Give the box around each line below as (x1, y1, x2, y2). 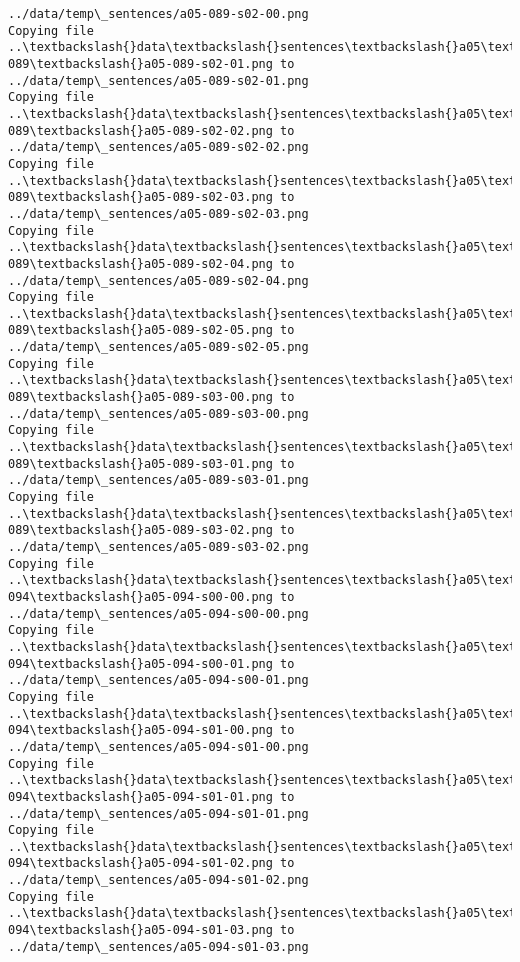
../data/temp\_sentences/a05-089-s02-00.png (8, 7, 309, 21)
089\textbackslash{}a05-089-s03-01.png (8, 456, 273, 471)
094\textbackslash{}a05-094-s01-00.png (8, 723, 273, 738)
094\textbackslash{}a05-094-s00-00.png (8, 589, 273, 604)
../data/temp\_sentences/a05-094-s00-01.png (8, 673, 309, 688)
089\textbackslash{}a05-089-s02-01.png (8, 56, 273, 71)
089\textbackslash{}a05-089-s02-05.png (8, 323, 273, 338)
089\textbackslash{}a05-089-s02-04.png (8, 256, 273, 271)
